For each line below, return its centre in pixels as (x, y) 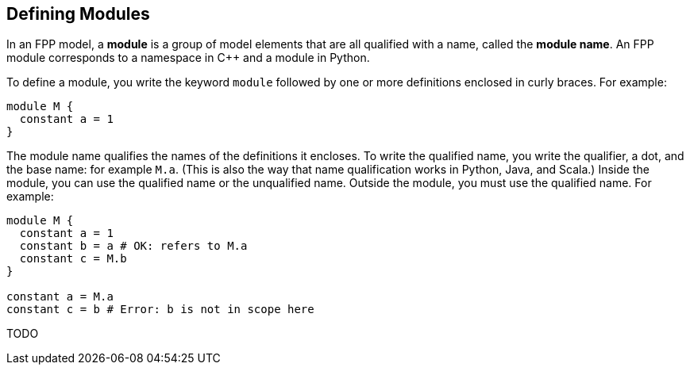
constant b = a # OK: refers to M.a (133, 246)
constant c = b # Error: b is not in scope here (160, 310)
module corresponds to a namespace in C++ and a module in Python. (188, 58)
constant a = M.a (60, 297)
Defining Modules (78, 14)
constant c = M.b (73, 259)
